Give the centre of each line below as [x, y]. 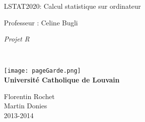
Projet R [17, 39]
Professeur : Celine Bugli [41, 22]
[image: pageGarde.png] [42, 71]
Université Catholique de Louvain [62, 80]
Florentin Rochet [29, 96]
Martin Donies [26, 106]
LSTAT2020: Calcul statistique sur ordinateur [72, 6]
